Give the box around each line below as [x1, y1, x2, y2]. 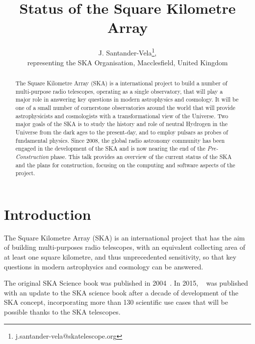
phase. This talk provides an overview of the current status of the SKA [51, 152, 232, 160]
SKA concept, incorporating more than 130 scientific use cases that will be [4, 297, 228, 307]
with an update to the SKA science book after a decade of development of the [4, 287, 239, 297]
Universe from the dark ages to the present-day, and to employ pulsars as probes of [15, 128, 228, 136]
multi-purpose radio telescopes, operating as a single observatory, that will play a [15, 87, 223, 95]
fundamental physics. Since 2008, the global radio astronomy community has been [15, 136, 225, 144]
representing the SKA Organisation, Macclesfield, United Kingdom [27, 57, 228, 67]
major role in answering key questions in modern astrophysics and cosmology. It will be [15, 95, 239, 104]
